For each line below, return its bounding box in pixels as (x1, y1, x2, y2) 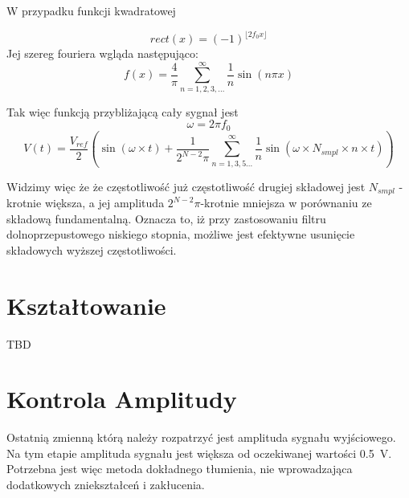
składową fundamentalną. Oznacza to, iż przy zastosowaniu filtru (6, 210, 326, 227)
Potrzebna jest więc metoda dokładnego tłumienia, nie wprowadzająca (6, 460, 353, 477)
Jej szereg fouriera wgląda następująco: (6, 45, 198, 62)
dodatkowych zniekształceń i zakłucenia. (6, 476, 205, 493)
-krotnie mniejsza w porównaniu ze (200, 194, 372, 211)
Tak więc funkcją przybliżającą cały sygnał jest (6, 103, 239, 120)
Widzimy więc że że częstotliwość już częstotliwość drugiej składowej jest (6, 178, 366, 194)
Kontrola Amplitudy (6, 382, 237, 415)
